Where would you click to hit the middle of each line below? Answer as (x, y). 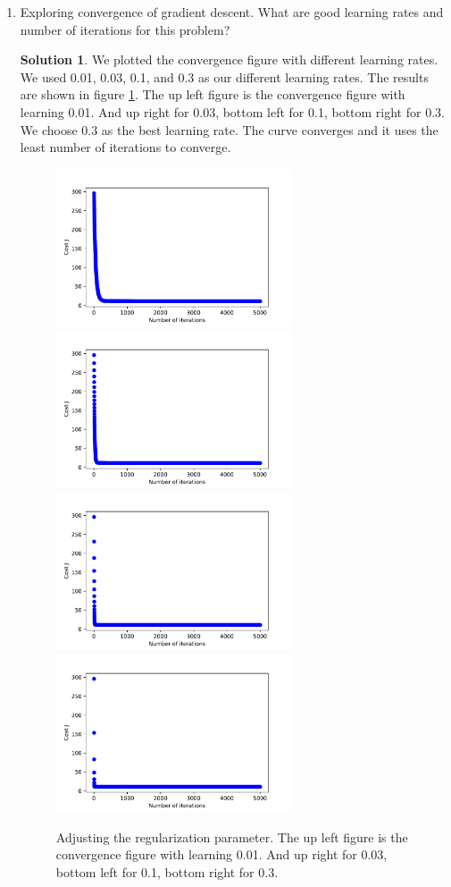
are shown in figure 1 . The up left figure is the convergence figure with (213, 94)
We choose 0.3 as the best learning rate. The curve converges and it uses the (229, 129)
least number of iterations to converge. (125, 147)
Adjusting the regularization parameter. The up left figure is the (232, 836)
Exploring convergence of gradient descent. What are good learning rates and (232, 12)
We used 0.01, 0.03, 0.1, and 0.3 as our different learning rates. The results (224, 76)
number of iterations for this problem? (125, 29)
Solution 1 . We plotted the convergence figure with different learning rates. (229, 59)
